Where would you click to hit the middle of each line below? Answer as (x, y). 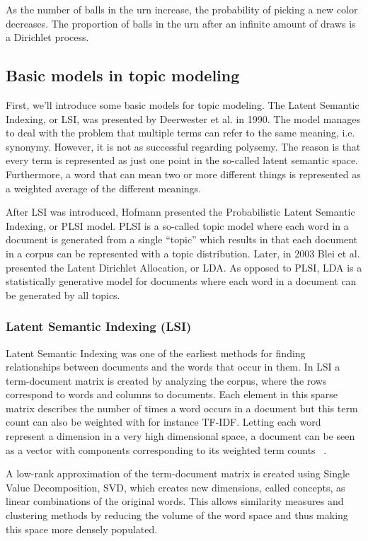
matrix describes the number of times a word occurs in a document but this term (182, 408)
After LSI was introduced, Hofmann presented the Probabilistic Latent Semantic (180, 212)
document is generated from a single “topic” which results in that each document (182, 239)
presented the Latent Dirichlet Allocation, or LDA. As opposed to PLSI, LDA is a (184, 267)
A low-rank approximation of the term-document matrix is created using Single (178, 473)
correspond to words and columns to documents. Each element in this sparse (172, 394)
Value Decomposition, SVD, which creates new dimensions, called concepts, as (176, 487)
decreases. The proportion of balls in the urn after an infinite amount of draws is (181, 23)
